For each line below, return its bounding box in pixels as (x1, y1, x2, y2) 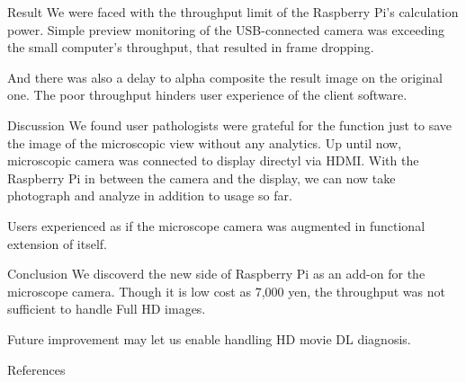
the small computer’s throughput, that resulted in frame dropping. (7, 38, 374, 57)
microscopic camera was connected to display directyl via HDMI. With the (7, 151, 419, 170)
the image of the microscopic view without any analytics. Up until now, (7, 133, 402, 152)
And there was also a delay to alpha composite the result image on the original (7, 67, 443, 86)
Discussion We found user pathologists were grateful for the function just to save (7, 115, 453, 134)
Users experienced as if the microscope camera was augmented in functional (7, 216, 426, 235)
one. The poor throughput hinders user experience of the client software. (7, 85, 408, 104)
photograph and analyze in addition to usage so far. (7, 186, 292, 205)
